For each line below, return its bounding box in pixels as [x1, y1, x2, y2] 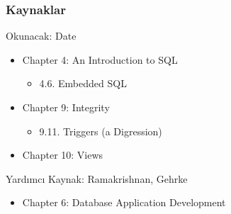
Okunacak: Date [6, 28, 77, 43]
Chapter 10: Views [22, 147, 103, 162]
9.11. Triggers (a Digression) [39, 123, 162, 138]
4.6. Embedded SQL [39, 76, 127, 91]
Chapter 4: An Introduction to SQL [22, 52, 178, 67]
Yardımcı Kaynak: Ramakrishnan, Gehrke [6, 171, 188, 186]
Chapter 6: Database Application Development [22, 195, 226, 210]
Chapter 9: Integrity [22, 100, 110, 114]
